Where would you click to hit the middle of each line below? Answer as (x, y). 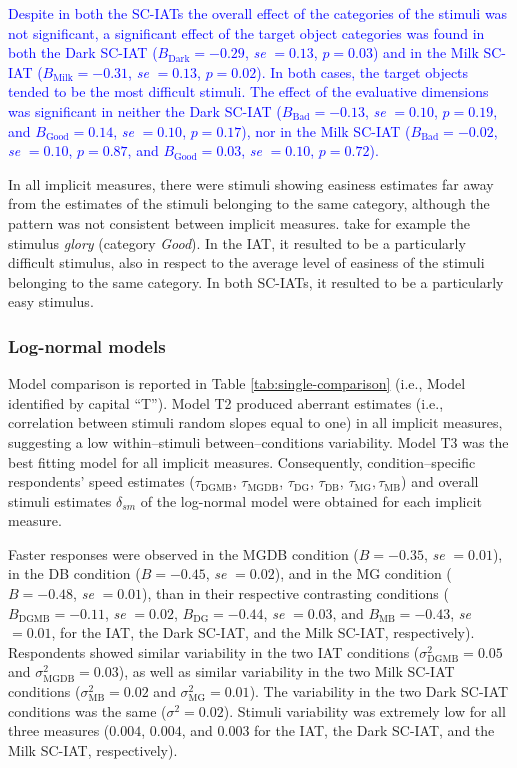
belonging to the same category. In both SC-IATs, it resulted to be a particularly (256, 281)
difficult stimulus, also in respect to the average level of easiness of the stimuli (246, 262)
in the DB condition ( (74, 573)
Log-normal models (87, 345)
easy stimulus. (51, 301)
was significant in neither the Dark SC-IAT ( (145, 110)
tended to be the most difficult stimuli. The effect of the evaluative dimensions (248, 91)
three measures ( (59, 730)
